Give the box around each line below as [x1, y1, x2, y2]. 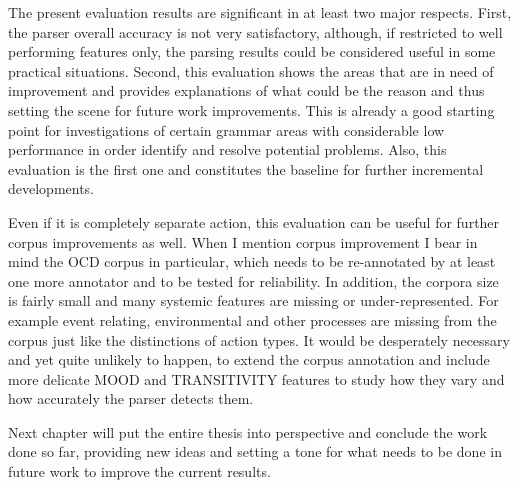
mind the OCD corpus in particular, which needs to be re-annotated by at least [8, 251, 496, 272]
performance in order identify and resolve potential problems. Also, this [8, 139, 447, 160]
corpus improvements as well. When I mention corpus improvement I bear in [8, 231, 478, 252]
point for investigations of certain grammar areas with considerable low [8, 119, 445, 140]
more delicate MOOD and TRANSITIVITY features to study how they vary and [8, 368, 505, 389]
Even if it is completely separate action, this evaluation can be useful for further [8, 211, 500, 232]
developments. [8, 178, 95, 199]
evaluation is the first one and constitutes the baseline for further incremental [8, 158, 484, 179]
